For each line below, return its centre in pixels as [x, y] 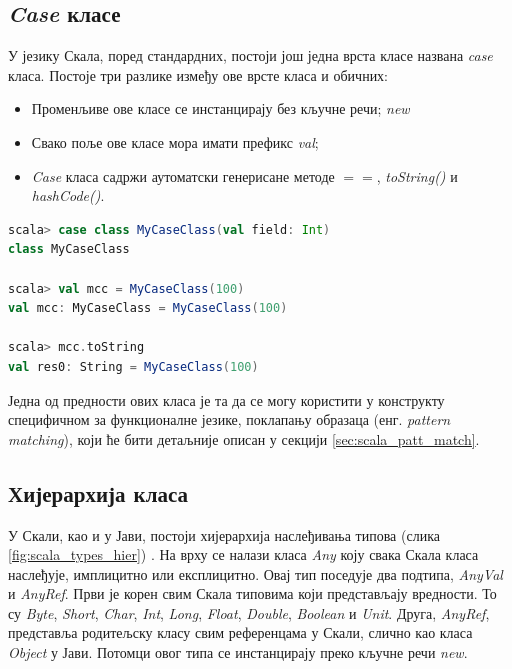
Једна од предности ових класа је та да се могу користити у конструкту [226, 399]
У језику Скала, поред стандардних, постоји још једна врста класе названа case [250, 55]
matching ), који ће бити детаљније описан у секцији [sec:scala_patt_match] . [244, 438]
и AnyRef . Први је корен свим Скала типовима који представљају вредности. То [252, 593]
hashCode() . [68, 195]
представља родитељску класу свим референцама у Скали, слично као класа [240, 632]
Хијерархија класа [98, 492]
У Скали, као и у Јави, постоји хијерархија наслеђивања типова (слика [224, 534]
